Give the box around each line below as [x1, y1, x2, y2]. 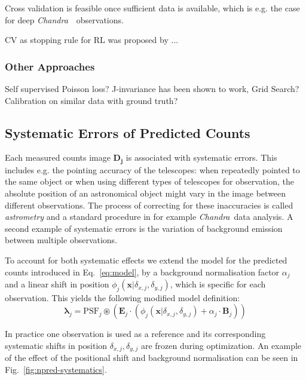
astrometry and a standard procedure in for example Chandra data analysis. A [5, 210, 293, 223]
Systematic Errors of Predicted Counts [5, 123, 250, 142]
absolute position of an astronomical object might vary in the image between [5, 187, 286, 200]
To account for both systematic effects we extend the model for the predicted [5, 254, 287, 266]
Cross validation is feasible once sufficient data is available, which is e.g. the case [5, 2, 300, 14]
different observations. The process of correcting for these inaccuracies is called [5, 198, 293, 211]
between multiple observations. [5, 234, 118, 246]
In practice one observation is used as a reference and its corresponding [5, 327, 266, 340]
